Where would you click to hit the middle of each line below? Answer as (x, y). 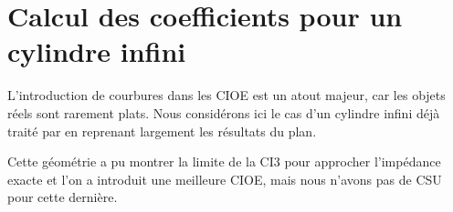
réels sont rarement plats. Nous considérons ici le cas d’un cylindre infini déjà (224, 112)
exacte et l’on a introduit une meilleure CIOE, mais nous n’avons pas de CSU (225, 179)
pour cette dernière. (63, 197)
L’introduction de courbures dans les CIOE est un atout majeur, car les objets (226, 95)
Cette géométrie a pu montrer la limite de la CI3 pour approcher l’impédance (224, 162)
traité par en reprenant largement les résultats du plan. (162, 131)
